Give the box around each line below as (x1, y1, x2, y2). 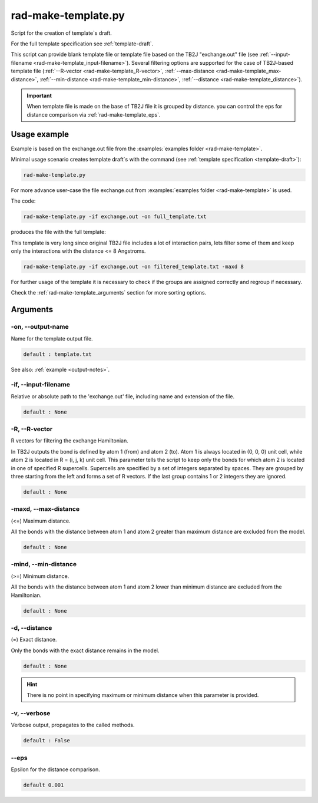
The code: (11, 197, 36, 204)
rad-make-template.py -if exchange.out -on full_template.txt (23, 213, 207, 220)
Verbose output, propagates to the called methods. (11, 722, 135, 729)
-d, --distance (11, 623, 52, 632)
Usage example (11, 130, 69, 140)
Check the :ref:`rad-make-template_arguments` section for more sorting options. (11, 289, 207, 296)
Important (26, 92, 52, 99)
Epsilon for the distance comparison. (11, 766, 100, 773)
